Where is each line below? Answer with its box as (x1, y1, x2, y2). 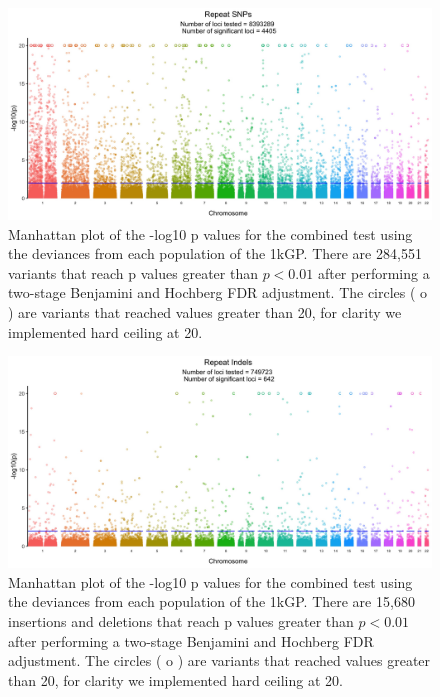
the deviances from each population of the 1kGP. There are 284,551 (8, 243, 422, 264)
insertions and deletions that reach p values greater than (8, 610, 354, 631)
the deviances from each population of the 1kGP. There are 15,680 (8, 591, 415, 612)
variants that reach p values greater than (8, 262, 258, 283)
